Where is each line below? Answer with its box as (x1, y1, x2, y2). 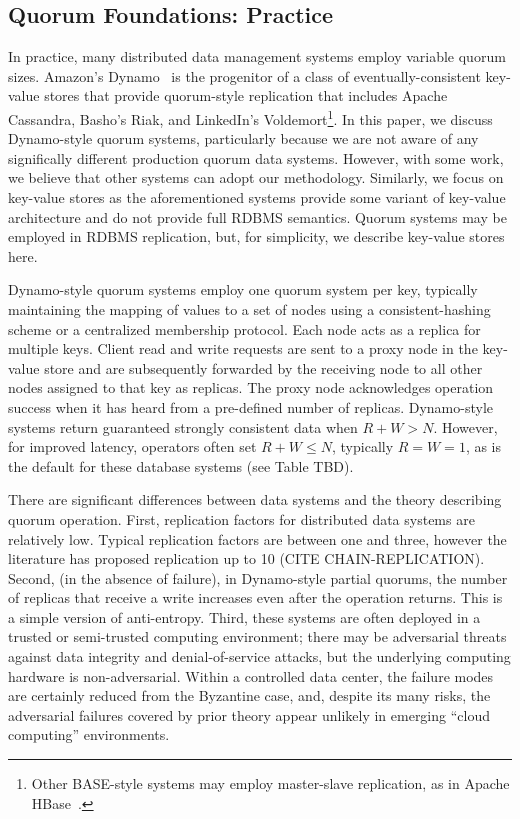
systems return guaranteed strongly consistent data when (8, 416, 358, 437)
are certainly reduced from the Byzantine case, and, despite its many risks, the (8, 685, 491, 706)
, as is (465, 436, 502, 457)
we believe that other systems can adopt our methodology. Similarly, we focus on (8, 167, 504, 188)
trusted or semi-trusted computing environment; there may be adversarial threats (8, 626, 507, 647)
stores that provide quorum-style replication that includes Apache (44, 85, 448, 106)
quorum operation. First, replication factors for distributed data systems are (8, 508, 475, 529)
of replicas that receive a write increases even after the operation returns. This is (8, 587, 503, 608)
